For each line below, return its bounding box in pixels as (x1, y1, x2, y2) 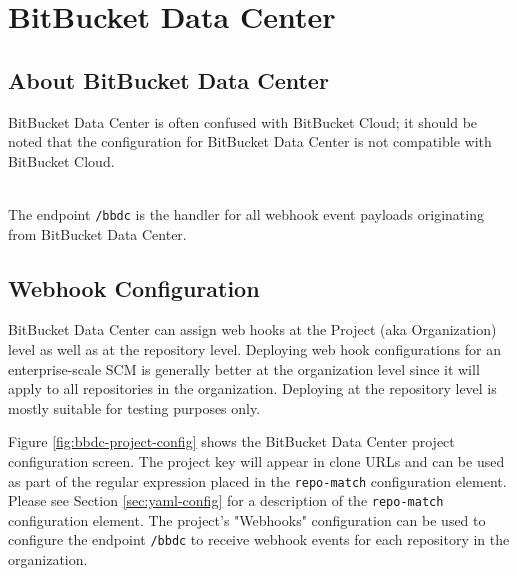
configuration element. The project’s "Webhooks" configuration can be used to (8, 509, 486, 530)
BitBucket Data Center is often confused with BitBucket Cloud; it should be (8, 111, 478, 132)
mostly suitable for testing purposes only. (8, 397, 261, 418)
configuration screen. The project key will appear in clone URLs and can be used (8, 450, 505, 471)
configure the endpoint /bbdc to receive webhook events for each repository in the (8, 529, 510, 550)
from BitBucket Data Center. (8, 223, 187, 244)
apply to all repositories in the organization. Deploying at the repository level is (8, 378, 497, 399)
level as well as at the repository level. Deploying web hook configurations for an (8, 339, 501, 359)
